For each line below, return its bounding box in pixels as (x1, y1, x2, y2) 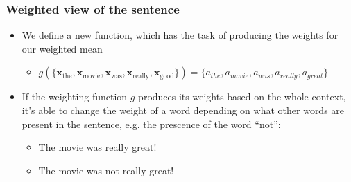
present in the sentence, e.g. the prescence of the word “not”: (22, 116, 281, 131)
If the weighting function (22, 89, 128, 104)
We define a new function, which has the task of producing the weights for (22, 28, 339, 42)
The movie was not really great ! (38, 163, 174, 177)
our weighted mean (22, 41, 103, 55)
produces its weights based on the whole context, (138, 89, 346, 104)
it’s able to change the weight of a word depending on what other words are (22, 103, 345, 117)
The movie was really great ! (38, 140, 157, 154)
